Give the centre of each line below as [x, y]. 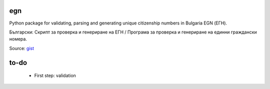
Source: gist [22, 48]
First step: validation [55, 75]
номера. [18, 39]
